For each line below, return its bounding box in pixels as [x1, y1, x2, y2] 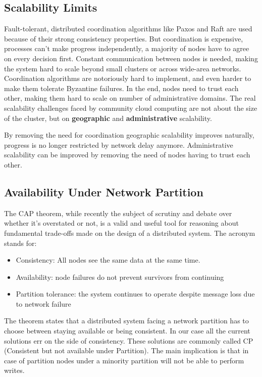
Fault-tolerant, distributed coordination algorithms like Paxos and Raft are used [4, 23, 252, 34]
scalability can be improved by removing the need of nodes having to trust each [4, 149, 250, 160]
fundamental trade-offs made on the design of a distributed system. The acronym [4, 227, 255, 238]
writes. [4, 365, 25, 375]
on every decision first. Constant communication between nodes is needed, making [4, 53, 258, 63]
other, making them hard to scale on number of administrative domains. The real [4, 93, 256, 103]
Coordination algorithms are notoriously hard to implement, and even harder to [4, 73, 251, 83]
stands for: [4, 237, 37, 248]
